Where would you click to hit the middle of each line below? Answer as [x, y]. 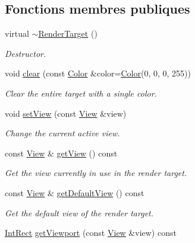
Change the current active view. [62, 133]
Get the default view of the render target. [79, 212]
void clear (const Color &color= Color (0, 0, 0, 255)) [98, 73]
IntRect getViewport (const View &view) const [91, 233]
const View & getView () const [61, 153]
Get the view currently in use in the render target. [96, 173]
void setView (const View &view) [66, 113]
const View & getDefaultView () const [75, 192]
